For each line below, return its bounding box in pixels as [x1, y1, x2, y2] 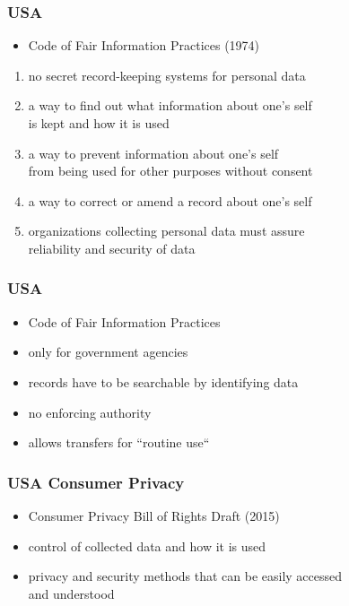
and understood [28, 584, 115, 602]
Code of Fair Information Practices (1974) [28, 36, 260, 55]
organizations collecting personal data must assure [28, 221, 305, 240]
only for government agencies [28, 342, 188, 361]
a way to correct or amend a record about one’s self [28, 191, 312, 210]
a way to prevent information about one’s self [28, 143, 279, 162]
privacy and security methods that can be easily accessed [28, 567, 343, 585]
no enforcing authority [28, 403, 152, 421]
